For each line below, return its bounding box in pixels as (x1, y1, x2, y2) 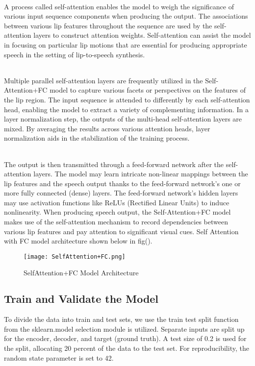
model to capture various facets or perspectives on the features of (50, 85, 246, 95)
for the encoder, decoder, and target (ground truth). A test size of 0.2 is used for (4, 333, 247, 343)
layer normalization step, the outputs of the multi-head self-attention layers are (4, 114, 242, 124)
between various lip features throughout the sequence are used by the (4, 20, 212, 30)
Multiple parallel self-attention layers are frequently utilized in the (4, 75, 203, 85)
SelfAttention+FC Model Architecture (24, 267, 139, 277)
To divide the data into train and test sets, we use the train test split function (4, 314, 239, 324)
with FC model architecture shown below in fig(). (4, 236, 153, 246)
